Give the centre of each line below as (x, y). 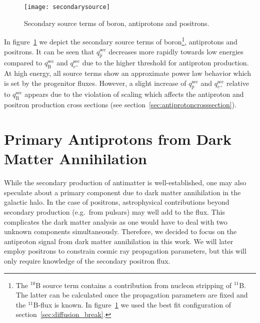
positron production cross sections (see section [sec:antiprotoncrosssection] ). (120, 105)
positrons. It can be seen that (49, 51)
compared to (23, 63)
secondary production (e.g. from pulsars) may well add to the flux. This (114, 211)
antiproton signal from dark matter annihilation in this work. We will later (119, 241)
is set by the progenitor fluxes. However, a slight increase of (95, 83)
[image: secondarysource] (67, 7)
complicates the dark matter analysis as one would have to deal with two (116, 221)
